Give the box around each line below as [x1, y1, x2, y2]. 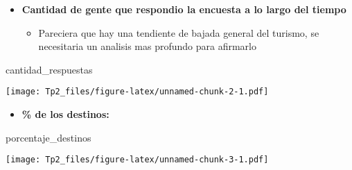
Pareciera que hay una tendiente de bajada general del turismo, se [38, 25, 319, 40]
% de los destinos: [21, 107, 109, 121]
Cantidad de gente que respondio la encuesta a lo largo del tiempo [21, 2, 346, 16]
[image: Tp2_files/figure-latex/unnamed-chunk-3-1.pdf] [6, 155, 269, 165]
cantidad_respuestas [6, 62, 93, 76]
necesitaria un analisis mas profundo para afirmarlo [38, 39, 256, 53]
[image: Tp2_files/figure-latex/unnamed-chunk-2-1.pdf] [6, 87, 269, 97]
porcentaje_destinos [6, 130, 91, 144]
